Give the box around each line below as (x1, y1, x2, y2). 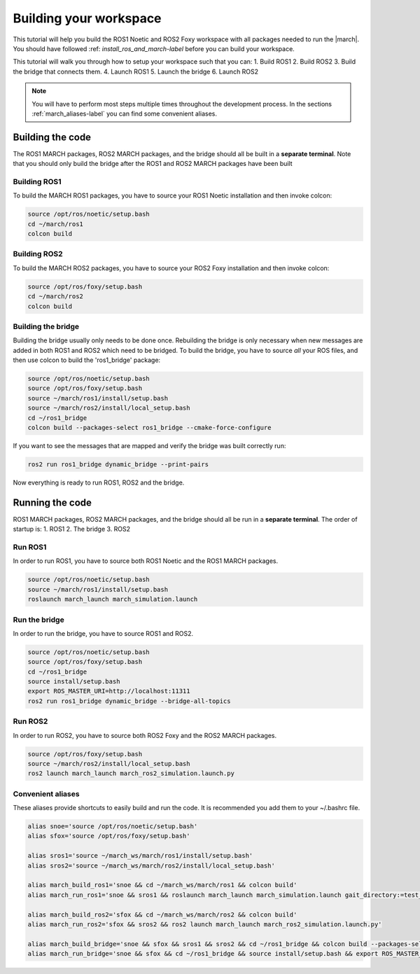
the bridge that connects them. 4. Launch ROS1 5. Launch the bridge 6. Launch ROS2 (13, 67, 259, 76)
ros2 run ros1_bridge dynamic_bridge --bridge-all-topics (27, 697, 231, 705)
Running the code (13, 496, 92, 508)
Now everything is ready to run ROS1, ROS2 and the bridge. (13, 478, 185, 487)
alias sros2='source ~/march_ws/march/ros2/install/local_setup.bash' (27, 861, 276, 870)
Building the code (13, 131, 91, 143)
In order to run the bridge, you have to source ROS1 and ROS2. (13, 629, 194, 637)
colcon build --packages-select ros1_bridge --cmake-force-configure (27, 424, 272, 432)
